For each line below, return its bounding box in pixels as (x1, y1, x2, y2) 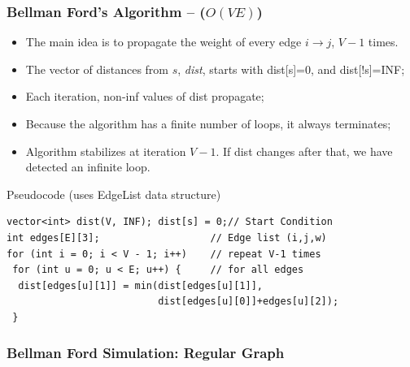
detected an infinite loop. (25, 158, 150, 175)
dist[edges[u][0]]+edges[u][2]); (158, 296, 339, 308)
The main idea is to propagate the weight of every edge (25, 33, 302, 50)
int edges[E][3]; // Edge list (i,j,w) (7, 231, 327, 244)
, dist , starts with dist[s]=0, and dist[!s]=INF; (177, 60, 405, 77)
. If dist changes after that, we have (216, 142, 393, 159)
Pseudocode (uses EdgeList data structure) (7, 185, 221, 202)
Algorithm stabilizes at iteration (25, 142, 186, 159)
